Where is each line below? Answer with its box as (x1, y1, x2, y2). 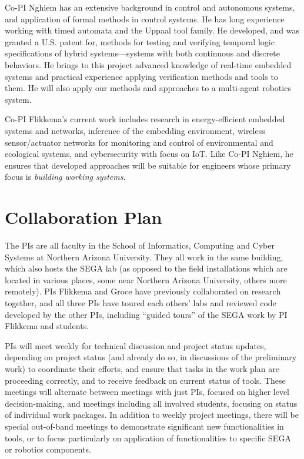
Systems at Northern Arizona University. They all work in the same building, (5, 250, 283, 263)
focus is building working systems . (5, 170, 126, 183)
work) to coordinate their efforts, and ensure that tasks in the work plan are (5, 362, 279, 374)
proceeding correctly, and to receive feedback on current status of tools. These (5, 374, 286, 386)
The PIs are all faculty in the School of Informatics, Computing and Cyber (5, 239, 275, 252)
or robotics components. (5, 443, 91, 455)
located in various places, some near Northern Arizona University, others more (5, 273, 287, 286)
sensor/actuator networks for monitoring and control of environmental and (5, 136, 273, 148)
